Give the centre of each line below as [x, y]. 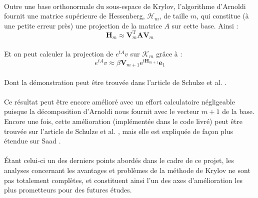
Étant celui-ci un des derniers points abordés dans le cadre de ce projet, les [119, 160]
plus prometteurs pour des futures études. [68, 190]
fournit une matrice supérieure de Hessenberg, [74, 16]
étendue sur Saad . [32, 141]
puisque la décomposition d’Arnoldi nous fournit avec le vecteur [102, 111]
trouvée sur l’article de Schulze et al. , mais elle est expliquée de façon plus [119, 131]
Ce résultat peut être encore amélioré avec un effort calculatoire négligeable [119, 101]
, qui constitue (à [223, 16]
